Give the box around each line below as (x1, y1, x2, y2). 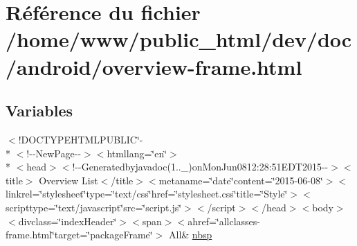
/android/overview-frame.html (6, 52, 302, 80)
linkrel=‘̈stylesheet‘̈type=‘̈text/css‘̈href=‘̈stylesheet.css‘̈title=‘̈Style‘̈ (6, 186, 288, 201)
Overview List (39, 173, 98, 187)
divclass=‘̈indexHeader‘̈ (18, 213, 117, 228)
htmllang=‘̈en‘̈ (107, 146, 167, 160)
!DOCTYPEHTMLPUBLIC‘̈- (18, 132, 143, 146)
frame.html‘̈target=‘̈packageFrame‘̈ (6, 227, 153, 242)
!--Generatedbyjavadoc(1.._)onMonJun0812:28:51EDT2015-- (72, 159, 329, 174)
